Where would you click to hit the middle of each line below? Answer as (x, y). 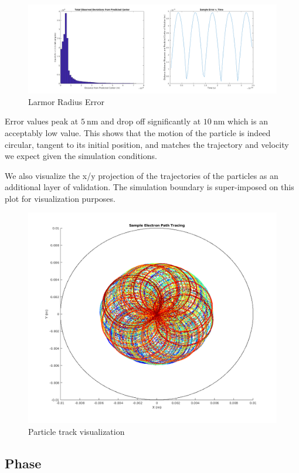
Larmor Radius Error (66, 101)
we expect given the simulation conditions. (81, 156)
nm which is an (240, 121)
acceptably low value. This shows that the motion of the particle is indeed (138, 132)
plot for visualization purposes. (60, 198)
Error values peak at (42, 121)
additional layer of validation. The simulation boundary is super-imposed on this (149, 187)
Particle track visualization (77, 431)
